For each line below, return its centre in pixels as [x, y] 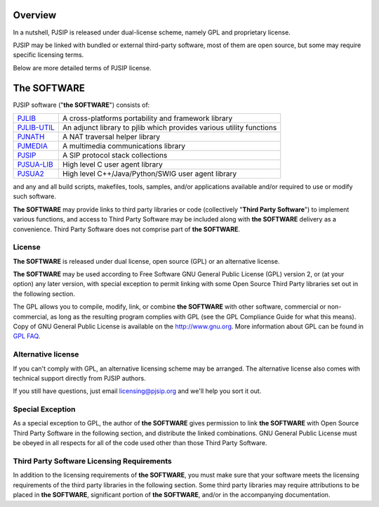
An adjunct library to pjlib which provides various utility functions [169, 127]
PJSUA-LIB [35, 164]
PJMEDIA [33, 146]
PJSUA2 [31, 174]
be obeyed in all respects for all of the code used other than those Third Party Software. [140, 443]
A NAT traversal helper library [111, 136]
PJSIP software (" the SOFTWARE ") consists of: [81, 105]
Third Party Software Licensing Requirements [92, 461]
